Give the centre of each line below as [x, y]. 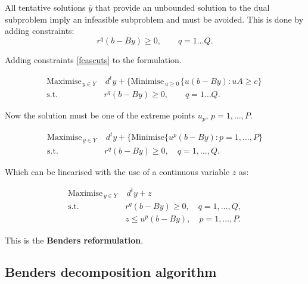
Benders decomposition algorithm [111, 272]
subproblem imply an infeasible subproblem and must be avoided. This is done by [154, 19]
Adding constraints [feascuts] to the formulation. [93, 59]
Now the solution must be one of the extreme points [100, 115]
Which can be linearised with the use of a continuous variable [117, 171]
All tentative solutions [45, 7]
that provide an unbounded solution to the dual [182, 7]
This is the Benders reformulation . [74, 240]
